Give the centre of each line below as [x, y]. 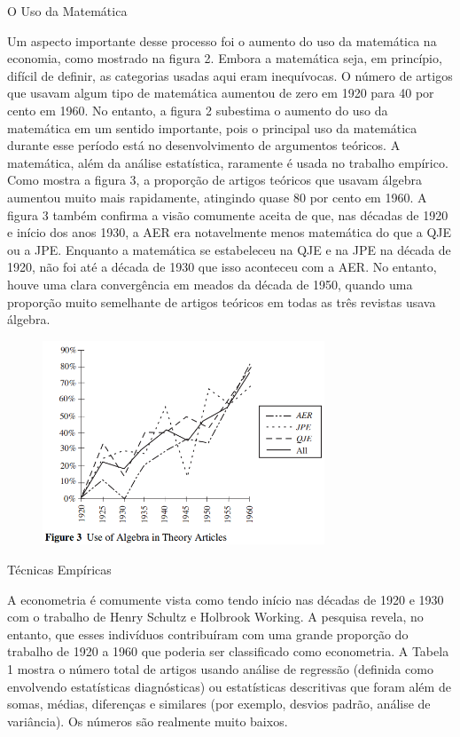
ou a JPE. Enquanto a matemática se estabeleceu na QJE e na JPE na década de [229, 249]
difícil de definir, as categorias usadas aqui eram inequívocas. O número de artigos [230, 75]
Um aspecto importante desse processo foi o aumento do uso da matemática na [222, 40]
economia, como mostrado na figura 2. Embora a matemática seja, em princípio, [225, 58]
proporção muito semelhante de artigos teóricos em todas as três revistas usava [222, 301]
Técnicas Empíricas [59, 570]
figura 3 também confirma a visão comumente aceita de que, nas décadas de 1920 [228, 214]
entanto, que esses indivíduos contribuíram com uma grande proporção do [208, 634]
